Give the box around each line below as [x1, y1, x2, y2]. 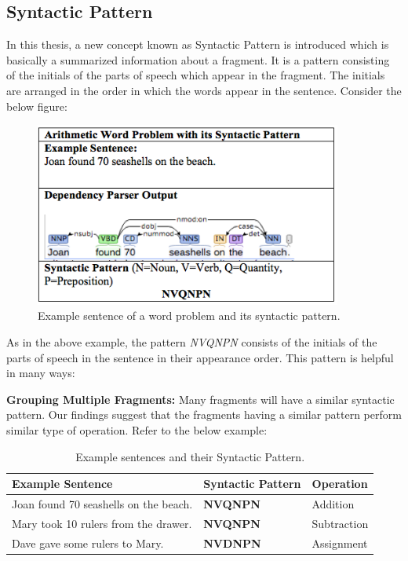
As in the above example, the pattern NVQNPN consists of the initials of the [6, 333, 377, 350]
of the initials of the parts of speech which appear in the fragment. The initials [6, 67, 385, 83]
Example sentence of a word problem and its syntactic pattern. [38, 307, 341, 324]
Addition [311, 495, 355, 511]
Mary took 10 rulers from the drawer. [12, 515, 192, 531]
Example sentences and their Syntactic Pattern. [75, 448, 305, 464]
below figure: [6, 97, 67, 114]
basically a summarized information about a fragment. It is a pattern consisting [6, 51, 390, 68]
